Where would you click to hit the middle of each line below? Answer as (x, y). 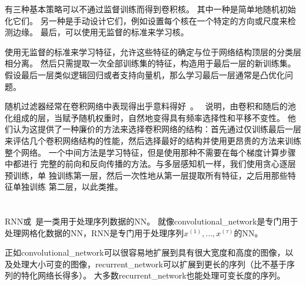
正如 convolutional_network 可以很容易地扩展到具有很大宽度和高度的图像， (145, 252)
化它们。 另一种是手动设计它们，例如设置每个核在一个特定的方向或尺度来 (146, 20)
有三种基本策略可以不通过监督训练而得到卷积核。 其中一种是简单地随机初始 (150, 9)
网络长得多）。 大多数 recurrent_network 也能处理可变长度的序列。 (161, 275)
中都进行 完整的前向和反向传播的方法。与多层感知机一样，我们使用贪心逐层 (150, 164)
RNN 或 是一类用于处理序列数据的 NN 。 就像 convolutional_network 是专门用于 (152, 221)
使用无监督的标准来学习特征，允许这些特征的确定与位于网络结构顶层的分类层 (153, 51)
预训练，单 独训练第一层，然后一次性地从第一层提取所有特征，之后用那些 (146, 175)
